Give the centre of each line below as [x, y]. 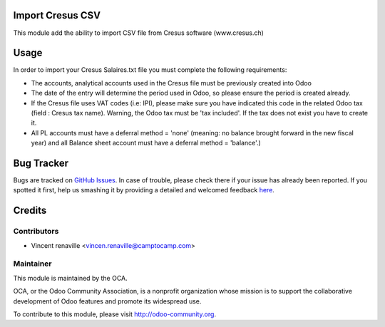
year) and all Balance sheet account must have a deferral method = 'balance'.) [146, 143]
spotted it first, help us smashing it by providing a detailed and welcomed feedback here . [144, 190]
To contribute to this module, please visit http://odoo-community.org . [115, 314]
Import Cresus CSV [57, 15]
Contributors [36, 232]
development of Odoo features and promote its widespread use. [107, 301]
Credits [30, 211]
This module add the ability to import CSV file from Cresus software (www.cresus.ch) [138, 33]
